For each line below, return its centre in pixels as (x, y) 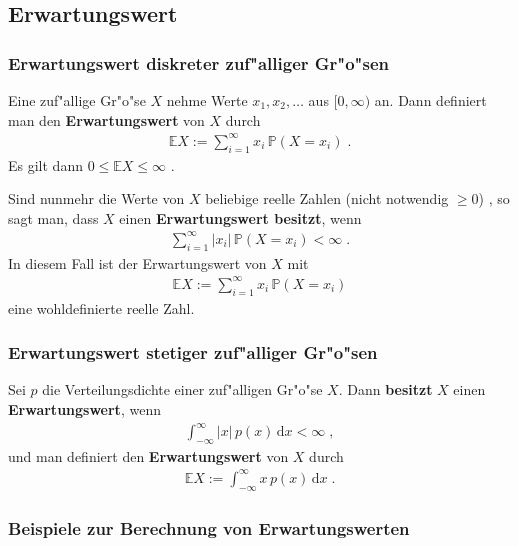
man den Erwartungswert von (106, 119)
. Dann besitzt (385, 389)
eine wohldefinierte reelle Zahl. (101, 307)
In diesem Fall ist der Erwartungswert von (137, 262)
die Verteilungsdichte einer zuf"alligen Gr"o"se (182, 389)
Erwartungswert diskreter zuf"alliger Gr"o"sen (198, 62)
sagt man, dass (53, 217)
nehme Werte (207, 100)
